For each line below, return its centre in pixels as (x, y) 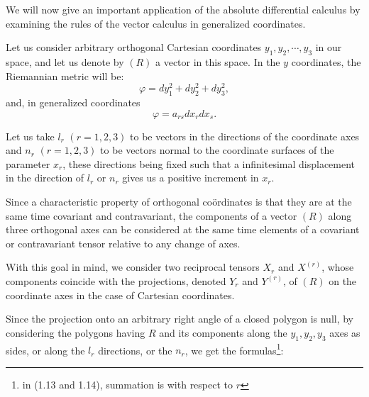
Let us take (30, 136)
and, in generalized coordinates (73, 102)
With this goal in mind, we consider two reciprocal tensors (133, 267)
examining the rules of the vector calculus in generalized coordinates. (156, 23)
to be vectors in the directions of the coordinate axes (245, 136)
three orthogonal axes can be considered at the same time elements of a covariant (183, 229)
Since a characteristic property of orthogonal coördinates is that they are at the (179, 202)
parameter (28, 163)
